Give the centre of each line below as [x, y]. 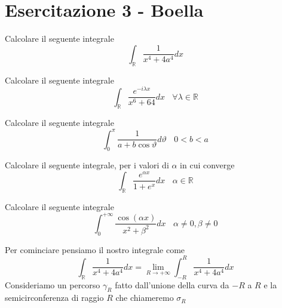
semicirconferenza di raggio [54, 298]
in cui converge [207, 165]
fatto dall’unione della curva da [172, 284]
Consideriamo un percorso [53, 284]
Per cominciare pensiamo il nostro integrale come [95, 249]
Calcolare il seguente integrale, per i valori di [87, 165]
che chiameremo [145, 298]
